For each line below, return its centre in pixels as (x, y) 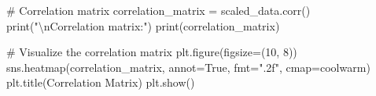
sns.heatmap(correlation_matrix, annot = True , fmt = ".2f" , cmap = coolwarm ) (188, 67)
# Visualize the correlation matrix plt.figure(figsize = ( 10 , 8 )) (152, 52)
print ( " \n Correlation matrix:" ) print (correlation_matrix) (143, 25)
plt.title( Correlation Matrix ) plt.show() (101, 82)
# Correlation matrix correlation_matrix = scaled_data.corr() (159, 10)
